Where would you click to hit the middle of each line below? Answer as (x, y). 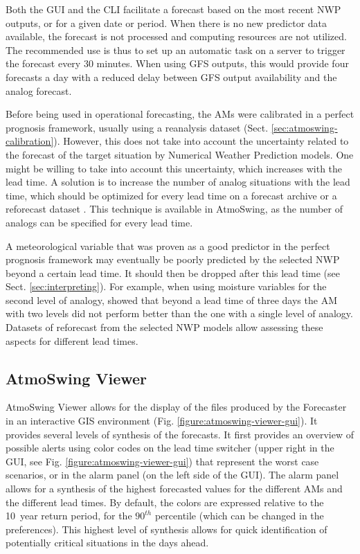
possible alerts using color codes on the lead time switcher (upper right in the (170, 448)
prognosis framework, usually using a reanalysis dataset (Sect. (137, 127)
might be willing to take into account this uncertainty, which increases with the (174, 168)
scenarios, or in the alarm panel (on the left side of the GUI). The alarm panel (172, 475)
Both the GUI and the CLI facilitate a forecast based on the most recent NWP (173, 9)
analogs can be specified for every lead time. (99, 222)
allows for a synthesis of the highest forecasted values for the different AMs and (174, 489)
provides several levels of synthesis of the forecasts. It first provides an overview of (180, 434)
